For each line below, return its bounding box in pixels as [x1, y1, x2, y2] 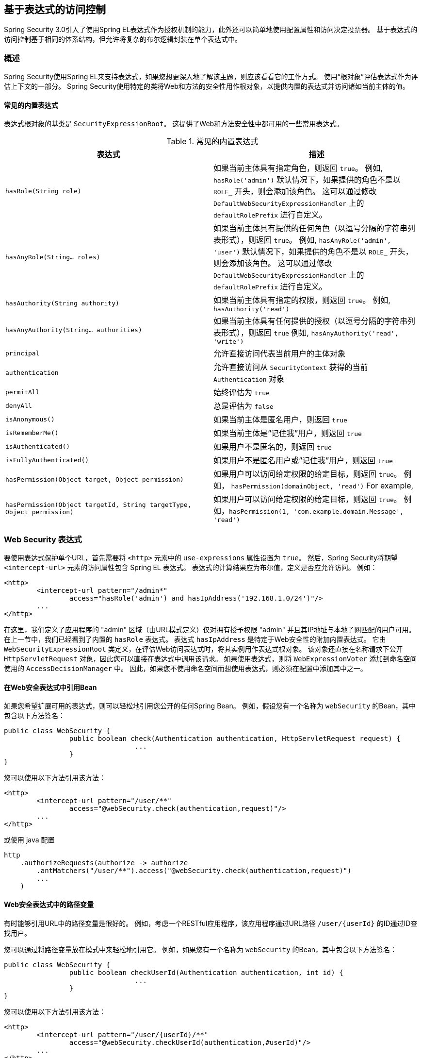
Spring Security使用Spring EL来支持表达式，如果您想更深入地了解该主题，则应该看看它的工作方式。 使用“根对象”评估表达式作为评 [4, 72, 418, 81]
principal [5, 349, 40, 357]
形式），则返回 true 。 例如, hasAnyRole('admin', [221, 235, 391, 245]
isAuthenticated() [5, 442, 70, 450]
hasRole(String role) [5, 187, 81, 195]
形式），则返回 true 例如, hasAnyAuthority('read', [221, 328, 399, 338]
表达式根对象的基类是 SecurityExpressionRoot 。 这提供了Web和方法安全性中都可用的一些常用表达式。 [4, 119, 343, 128]
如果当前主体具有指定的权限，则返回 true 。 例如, [213, 295, 390, 305]
